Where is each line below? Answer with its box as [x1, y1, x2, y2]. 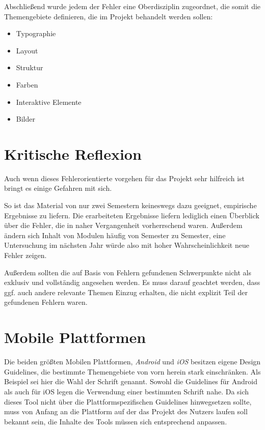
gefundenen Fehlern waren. [4, 297, 88, 307]
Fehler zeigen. [4, 250, 47, 261]
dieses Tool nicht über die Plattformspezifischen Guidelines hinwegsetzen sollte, [4, 396, 252, 407]
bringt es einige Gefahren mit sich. [4, 183, 112, 193]
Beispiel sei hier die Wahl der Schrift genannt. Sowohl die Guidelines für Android [4, 376, 257, 387]
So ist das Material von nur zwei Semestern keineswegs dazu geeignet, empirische [4, 200, 257, 211]
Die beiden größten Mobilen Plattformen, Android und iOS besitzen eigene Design [4, 356, 261, 367]
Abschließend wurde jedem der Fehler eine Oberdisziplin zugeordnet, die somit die [4, 1, 261, 11]
